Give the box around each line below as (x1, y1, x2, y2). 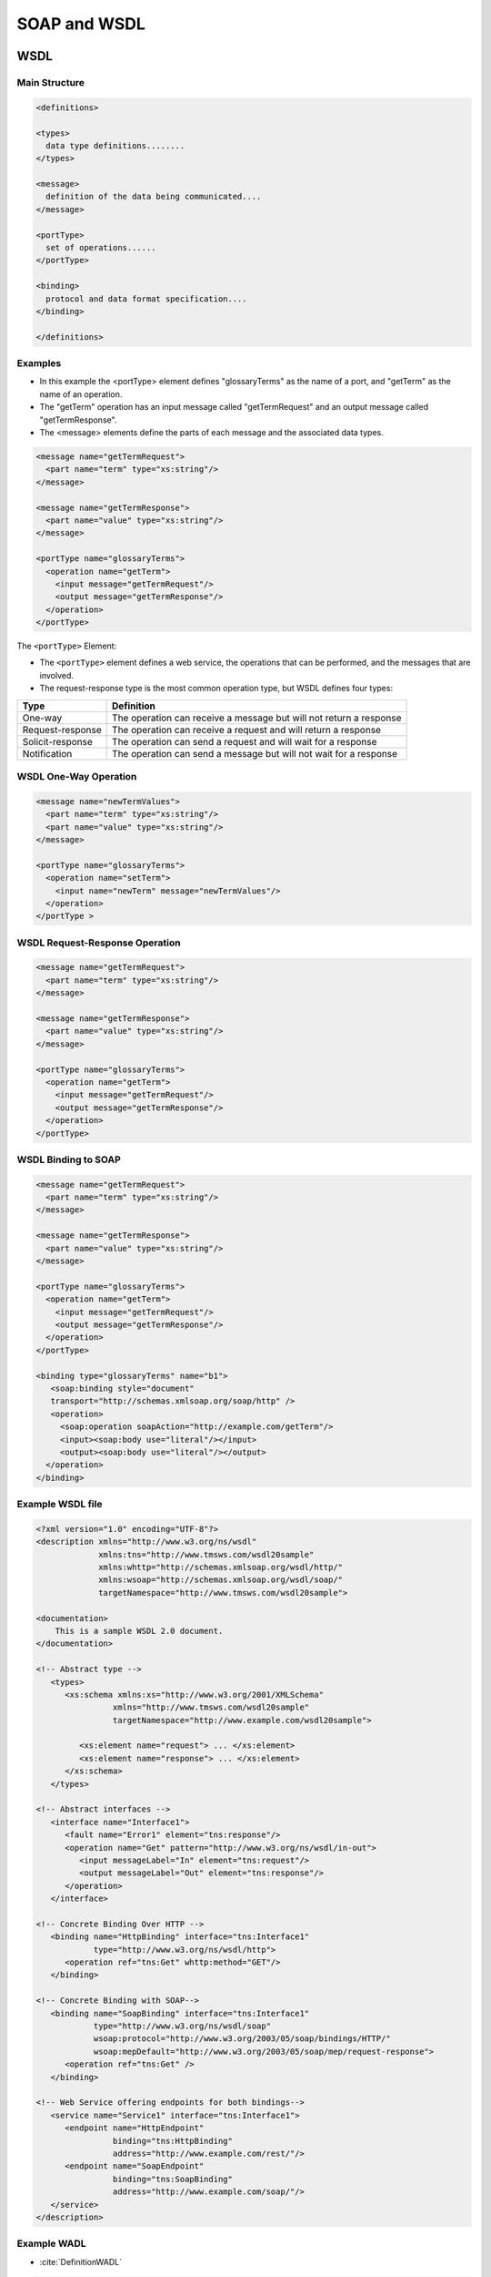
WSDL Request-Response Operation (16, 936, 181, 949)
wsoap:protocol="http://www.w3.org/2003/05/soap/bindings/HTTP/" (93, 2034, 391, 2044)
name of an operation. (39, 388, 123, 400)
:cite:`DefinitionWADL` (39, 2256, 123, 2267)
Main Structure (16, 76, 85, 88)
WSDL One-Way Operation (16, 771, 137, 783)
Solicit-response (22, 735, 93, 748)
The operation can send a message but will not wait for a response (112, 747, 398, 760)
